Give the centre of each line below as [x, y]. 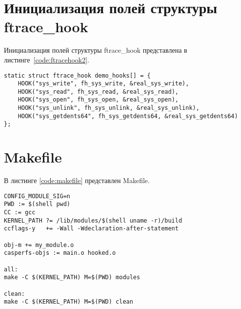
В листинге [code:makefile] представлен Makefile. [77, 180]
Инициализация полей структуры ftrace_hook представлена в [96, 50]
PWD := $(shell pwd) [37, 204]
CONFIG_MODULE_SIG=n [37, 196]
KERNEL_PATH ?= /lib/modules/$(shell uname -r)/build [93, 220]
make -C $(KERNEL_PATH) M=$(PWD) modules [72, 278]
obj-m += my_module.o [39, 245]
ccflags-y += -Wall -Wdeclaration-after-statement [91, 229]
